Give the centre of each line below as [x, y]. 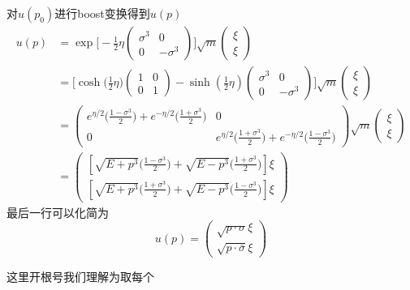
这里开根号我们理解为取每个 [80, 276]
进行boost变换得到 [102, 13]
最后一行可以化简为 [58, 212]
